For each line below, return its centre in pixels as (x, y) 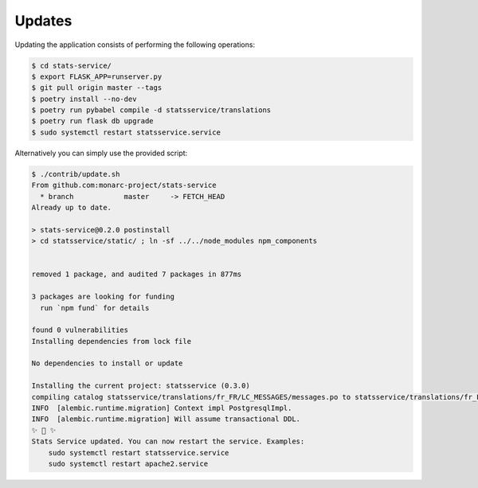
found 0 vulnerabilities (80, 330)
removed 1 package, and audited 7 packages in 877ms (137, 274)
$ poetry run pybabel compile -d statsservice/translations (151, 110)
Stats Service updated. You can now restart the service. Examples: (168, 441)
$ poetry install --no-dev (84, 99)
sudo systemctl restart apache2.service (128, 464)
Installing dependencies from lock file (111, 341)
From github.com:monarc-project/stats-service (124, 185)
